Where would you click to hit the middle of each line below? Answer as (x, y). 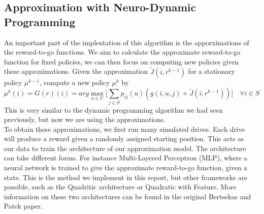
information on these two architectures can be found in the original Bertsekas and (128, 196)
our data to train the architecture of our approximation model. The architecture (125, 148)
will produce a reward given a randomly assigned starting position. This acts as (124, 138)
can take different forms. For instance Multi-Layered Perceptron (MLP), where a (126, 158)
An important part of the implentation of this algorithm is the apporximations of (127, 42)
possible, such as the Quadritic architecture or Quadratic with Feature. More (120, 187)
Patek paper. (23, 206)
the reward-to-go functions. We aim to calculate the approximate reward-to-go (122, 52)
